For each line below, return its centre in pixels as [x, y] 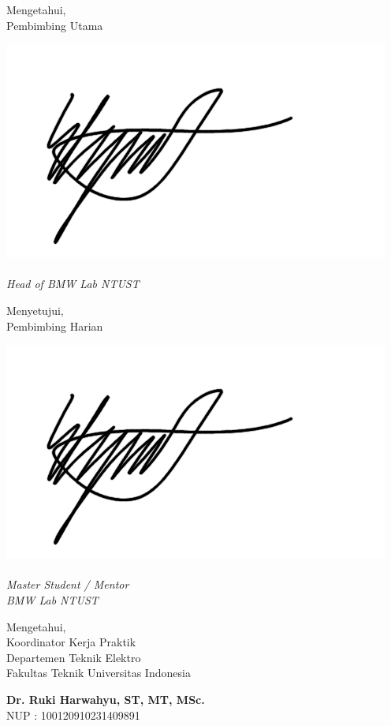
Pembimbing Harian [55, 326]
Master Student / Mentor [68, 584]
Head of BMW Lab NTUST [73, 284]
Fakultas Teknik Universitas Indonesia [99, 673]
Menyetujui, [35, 310]
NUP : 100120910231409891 [73, 715]
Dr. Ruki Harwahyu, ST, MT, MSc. [106, 699]
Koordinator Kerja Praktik [71, 642]
